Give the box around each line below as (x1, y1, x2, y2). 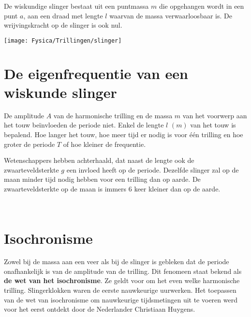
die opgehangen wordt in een (159, 1, 244, 11)
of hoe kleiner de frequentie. (63, 139, 146, 149)
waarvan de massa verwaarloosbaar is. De (109, 10, 232, 20)
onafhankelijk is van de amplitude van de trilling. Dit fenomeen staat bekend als (4, 266, 242, 276)
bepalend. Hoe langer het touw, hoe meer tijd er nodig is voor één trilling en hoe (4, 129, 243, 139)
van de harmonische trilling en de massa (53, 110, 173, 120)
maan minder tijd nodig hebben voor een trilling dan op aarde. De (4, 174, 201, 184)
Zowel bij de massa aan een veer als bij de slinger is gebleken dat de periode (4, 256, 229, 267)
